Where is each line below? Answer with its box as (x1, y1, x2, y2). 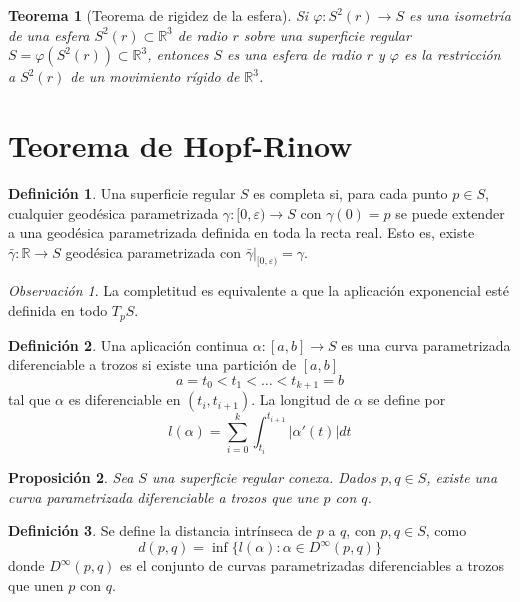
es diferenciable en (68, 389, 181, 410)
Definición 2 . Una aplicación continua (8, 334, 249, 355)
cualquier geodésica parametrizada (8, 202, 219, 223)
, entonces (147, 44, 209, 65)
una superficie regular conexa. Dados (151, 467, 377, 488)
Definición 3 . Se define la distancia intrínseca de (8, 520, 313, 541)
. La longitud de (251, 389, 350, 410)
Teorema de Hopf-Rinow (8, 124, 353, 165)
